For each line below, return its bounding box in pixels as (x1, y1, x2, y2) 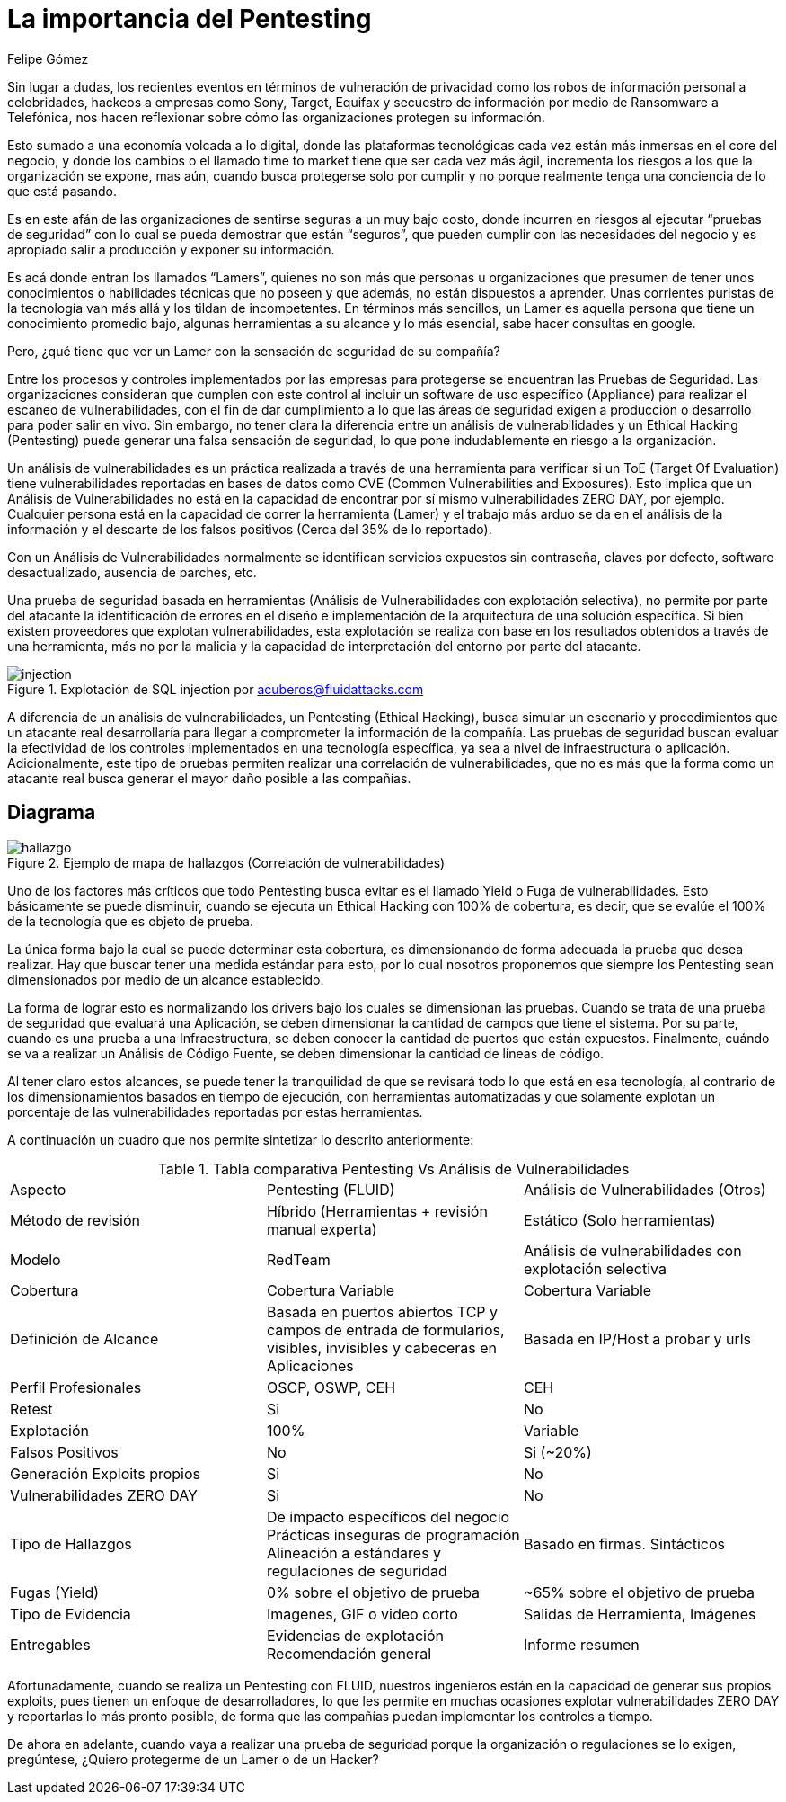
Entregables (10, 1635, 91, 1654)
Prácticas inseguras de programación (266, 1525, 520, 1544)
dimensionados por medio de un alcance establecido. (7, 971, 324, 987)
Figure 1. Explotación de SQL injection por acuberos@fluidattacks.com (7, 681, 424, 697)
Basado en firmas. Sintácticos (523, 1534, 725, 1553)
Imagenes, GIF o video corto (266, 1604, 458, 1623)
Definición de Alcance (10, 1329, 159, 1348)
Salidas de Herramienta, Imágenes (523, 1604, 756, 1623)
